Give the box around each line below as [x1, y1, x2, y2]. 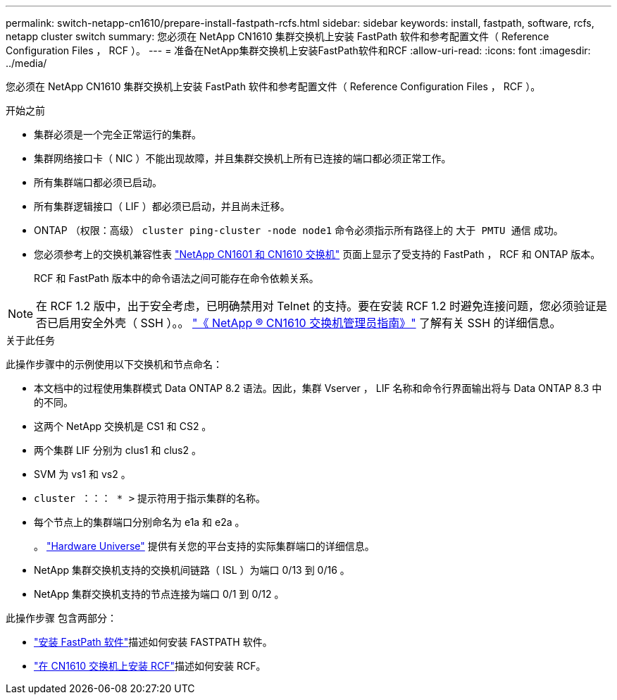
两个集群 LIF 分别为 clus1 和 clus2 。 [34, 444, 201, 456]
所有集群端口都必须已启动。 [34, 176, 162, 188]
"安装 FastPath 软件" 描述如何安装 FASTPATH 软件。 [34, 636, 273, 648]
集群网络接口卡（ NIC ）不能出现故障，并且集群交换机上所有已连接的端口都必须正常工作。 [34, 152, 451, 164]
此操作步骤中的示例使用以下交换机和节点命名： [6, 358, 223, 370]
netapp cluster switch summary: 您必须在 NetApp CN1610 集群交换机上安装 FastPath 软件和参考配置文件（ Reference [6, 30, 549, 42]
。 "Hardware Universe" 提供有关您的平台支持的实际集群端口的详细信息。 [34, 540, 375, 552]
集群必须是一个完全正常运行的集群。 [34, 128, 201, 140]
